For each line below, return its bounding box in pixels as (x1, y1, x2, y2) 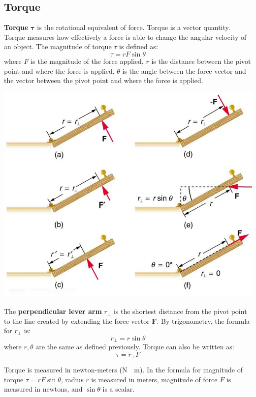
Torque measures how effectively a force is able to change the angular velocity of (4, 31, 247, 42)
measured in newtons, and (4, 384, 83, 394)
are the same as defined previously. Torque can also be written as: (35, 341, 234, 352)
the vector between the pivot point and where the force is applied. (4, 75, 203, 85)
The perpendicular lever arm (4, 306, 102, 316)
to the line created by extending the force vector (4, 315, 150, 326)
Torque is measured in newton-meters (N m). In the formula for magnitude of (4, 365, 243, 375)
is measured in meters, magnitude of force (91, 374, 218, 384)
